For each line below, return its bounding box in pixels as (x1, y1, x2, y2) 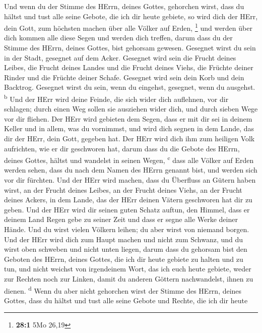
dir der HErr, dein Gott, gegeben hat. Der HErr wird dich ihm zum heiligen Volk (4, 133, 255, 144)
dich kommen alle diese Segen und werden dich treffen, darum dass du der (4, 32, 233, 43)
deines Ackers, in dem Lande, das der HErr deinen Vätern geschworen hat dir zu (4, 194, 252, 205)
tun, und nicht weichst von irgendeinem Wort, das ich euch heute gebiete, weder (4, 263, 251, 274)
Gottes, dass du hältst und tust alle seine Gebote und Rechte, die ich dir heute (4, 295, 248, 305)
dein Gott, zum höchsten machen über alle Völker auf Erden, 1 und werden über (4, 21, 252, 33)
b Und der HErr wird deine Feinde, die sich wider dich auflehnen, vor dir (4, 92, 229, 104)
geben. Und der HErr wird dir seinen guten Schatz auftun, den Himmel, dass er (4, 204, 250, 214)
